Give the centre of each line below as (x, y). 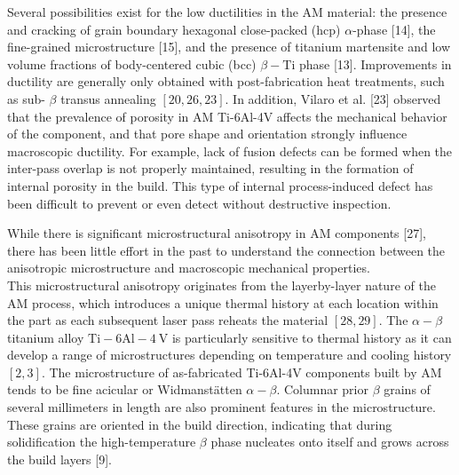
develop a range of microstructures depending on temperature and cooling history (229, 355)
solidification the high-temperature (102, 442)
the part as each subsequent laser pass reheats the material (168, 320)
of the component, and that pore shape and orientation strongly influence (207, 134)
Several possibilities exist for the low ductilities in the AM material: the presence (227, 12)
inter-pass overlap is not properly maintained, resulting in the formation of (210, 168)
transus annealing (108, 98)
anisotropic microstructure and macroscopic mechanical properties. (189, 268)
